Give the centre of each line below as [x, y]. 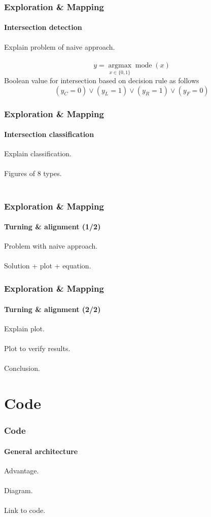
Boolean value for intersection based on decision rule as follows [102, 80]
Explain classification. [38, 153]
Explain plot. [24, 328]
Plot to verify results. [37, 348]
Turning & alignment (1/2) [52, 227]
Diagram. [19, 490]
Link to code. [25, 510]
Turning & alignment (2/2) [52, 309]
